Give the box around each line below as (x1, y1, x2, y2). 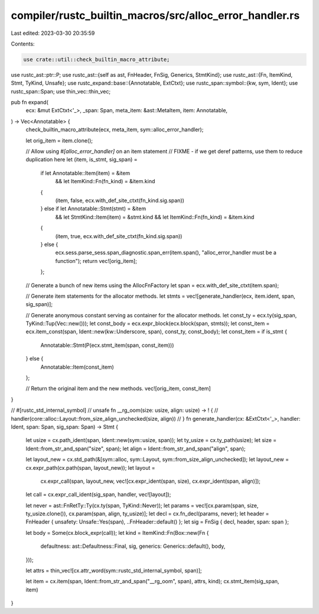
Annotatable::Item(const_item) (40, 363, 115, 371)
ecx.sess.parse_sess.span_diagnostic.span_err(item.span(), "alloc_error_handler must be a (55, 249, 277, 256)
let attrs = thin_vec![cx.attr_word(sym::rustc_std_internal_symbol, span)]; (25, 567, 202, 574)
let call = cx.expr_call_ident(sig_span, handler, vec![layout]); (25, 491, 171, 498)
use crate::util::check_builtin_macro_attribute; (23, 56, 170, 63)
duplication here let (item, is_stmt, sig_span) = (25, 156, 138, 163)
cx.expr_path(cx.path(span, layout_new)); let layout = (25, 464, 155, 471)
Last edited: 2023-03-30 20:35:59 (11, 30, 95, 37)
